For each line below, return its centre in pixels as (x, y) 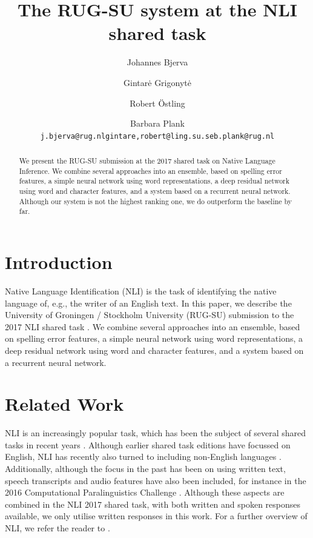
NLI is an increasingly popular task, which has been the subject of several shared (156, 433)
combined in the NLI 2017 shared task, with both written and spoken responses (153, 504)
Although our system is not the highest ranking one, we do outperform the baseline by (156, 201)
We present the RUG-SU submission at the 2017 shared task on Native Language (147, 161)
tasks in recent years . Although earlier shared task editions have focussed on (148, 444)
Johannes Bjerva (157, 62)
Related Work (64, 404)
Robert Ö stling (157, 103)
